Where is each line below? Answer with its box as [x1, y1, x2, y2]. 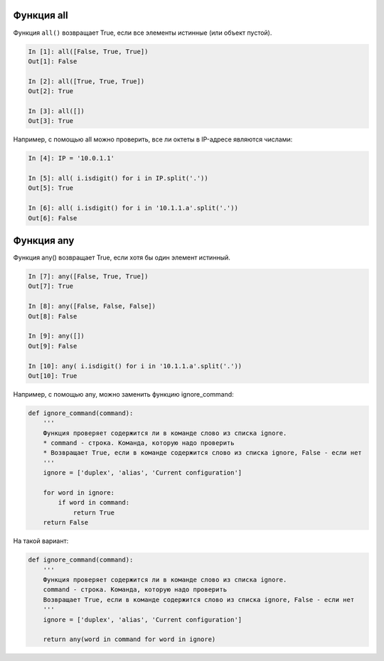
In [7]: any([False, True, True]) [28, 272, 149, 281]
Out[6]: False [28, 214, 78, 222]
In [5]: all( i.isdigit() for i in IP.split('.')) [28, 174, 209, 182]
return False [43, 519, 89, 527]
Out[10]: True [28, 372, 78, 380]
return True [73, 508, 115, 517]
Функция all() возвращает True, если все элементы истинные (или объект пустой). [13, 28, 272, 37]
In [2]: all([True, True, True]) [28, 77, 145, 85]
